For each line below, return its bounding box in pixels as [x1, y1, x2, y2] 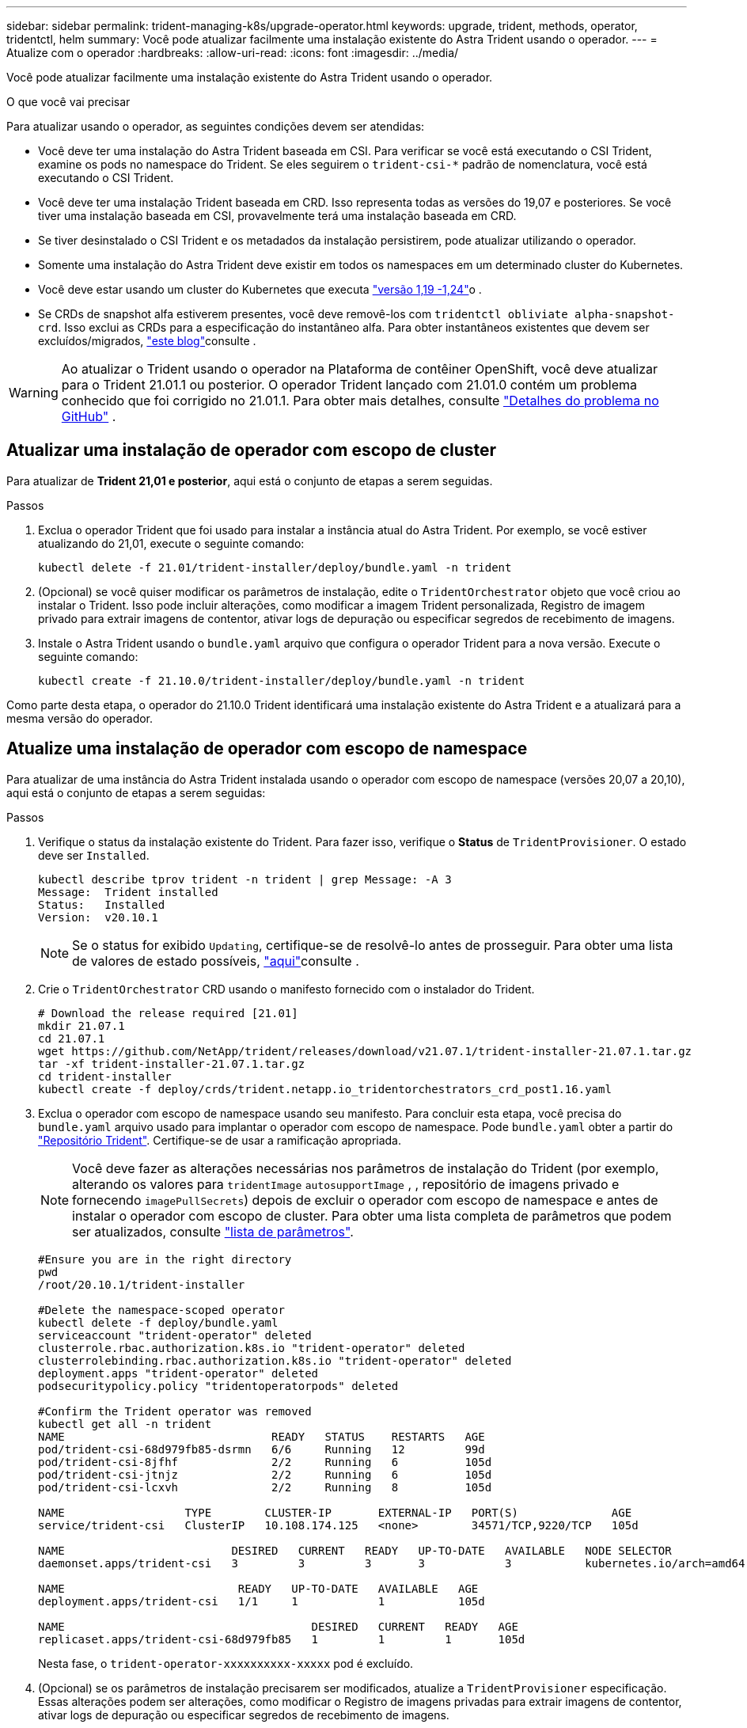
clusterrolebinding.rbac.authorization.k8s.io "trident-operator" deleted [38, 1354, 512, 1367]
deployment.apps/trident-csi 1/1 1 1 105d [38, 1594, 485, 1608]
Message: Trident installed [38, 885, 218, 898]
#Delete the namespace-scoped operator [38, 1303, 285, 1316]
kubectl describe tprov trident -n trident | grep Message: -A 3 [38, 872, 452, 886]
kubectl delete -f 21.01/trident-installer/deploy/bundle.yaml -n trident [38, 560, 512, 574]
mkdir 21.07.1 [38, 1019, 125, 1032]
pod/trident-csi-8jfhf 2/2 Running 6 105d [38, 1455, 492, 1468]
